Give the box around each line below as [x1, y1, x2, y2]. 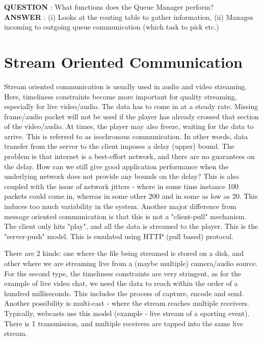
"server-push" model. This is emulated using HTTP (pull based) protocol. [4, 230, 233, 241]
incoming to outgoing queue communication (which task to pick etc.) [4, 21, 219, 32]
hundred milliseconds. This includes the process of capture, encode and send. [4, 287, 244, 298]
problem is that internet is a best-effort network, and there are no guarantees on [4, 151, 255, 162]
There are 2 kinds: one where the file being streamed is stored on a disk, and [4, 248, 244, 258]
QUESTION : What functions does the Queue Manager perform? [4, 2, 214, 12]
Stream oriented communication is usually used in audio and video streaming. [4, 81, 247, 91]
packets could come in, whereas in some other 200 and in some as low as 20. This [4, 191, 258, 201]
